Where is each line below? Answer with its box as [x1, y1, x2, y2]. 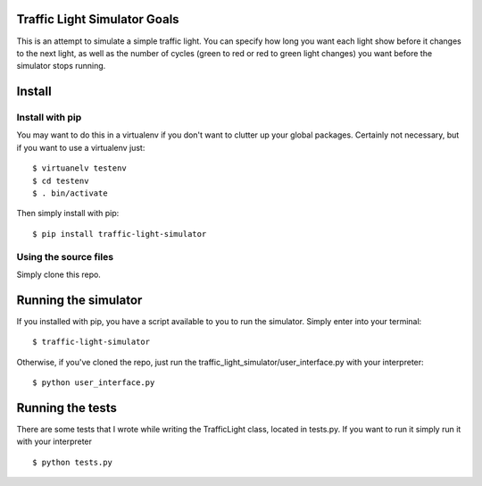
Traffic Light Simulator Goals [16, 12, 179, 27]
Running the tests [16, 400, 118, 415]
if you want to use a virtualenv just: [16, 142, 145, 153]
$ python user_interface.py [32, 378, 155, 388]
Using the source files [16, 250, 114, 263]
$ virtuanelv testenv [32, 163, 127, 173]
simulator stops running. [16, 61, 106, 71]
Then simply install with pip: [16, 208, 120, 219]
